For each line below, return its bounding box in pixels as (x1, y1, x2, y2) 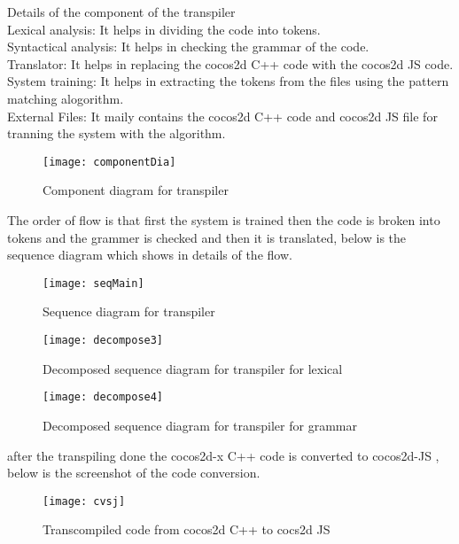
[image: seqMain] (43, 276, 144, 290)
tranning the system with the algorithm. (7, 124, 226, 143)
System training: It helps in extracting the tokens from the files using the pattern (7, 72, 449, 90)
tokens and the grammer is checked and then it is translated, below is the (7, 228, 407, 246)
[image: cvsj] (43, 494, 126, 508)
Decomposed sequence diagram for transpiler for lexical (43, 359, 343, 377)
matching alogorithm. (7, 89, 124, 107)
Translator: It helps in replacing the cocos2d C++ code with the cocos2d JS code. (7, 54, 454, 73)
